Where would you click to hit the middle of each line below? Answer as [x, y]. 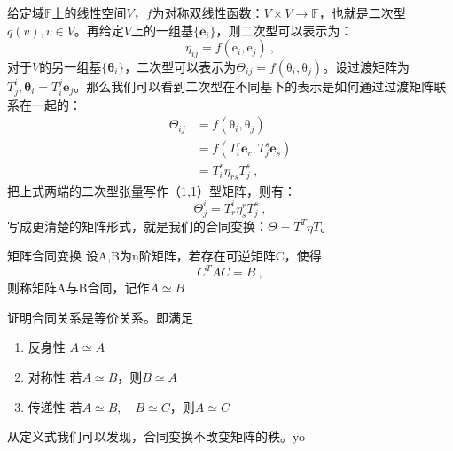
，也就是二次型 [362, 12]
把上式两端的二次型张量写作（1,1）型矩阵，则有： [152, 190]
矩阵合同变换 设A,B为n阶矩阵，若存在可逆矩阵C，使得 [164, 256]
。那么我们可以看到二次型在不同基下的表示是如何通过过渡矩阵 [254, 86]
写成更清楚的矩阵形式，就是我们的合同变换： [137, 225]
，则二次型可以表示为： [284, 30]
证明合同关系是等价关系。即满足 [100, 317]
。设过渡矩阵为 [367, 66]
